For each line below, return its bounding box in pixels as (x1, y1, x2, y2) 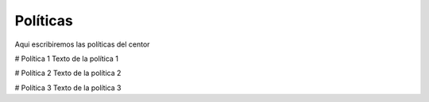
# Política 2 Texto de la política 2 (14, 68, 122, 78)
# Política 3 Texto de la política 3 (14, 83, 122, 93)
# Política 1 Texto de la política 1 (14, 54, 119, 63)
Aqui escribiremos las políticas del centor (14, 40, 150, 49)
